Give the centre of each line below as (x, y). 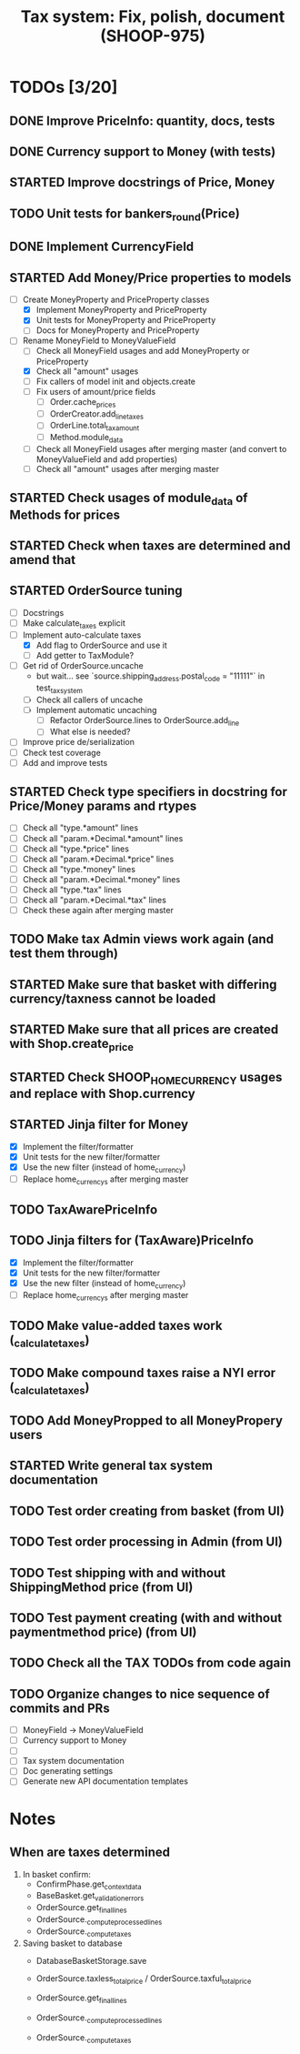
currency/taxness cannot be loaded (113, 998)
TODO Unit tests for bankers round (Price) (125, 215)
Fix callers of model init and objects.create (115, 381)
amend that (42, 560)
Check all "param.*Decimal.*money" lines (101, 879)
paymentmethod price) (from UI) (103, 1631)
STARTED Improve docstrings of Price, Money (142, 182)
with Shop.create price (72, 1045)
